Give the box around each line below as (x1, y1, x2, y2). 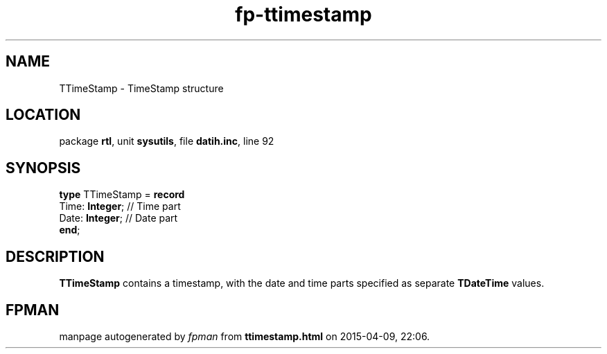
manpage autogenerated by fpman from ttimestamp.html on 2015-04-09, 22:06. (59, 330, 430, 342)
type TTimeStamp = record (59, 188, 185, 201)
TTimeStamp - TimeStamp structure (59, 82, 224, 94)
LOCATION (6, 106, 81, 124)
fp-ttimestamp (235, 3, 372, 26)
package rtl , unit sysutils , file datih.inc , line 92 (59, 135, 274, 148)
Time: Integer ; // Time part (59, 200, 181, 213)
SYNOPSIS (6, 159, 81, 177)
